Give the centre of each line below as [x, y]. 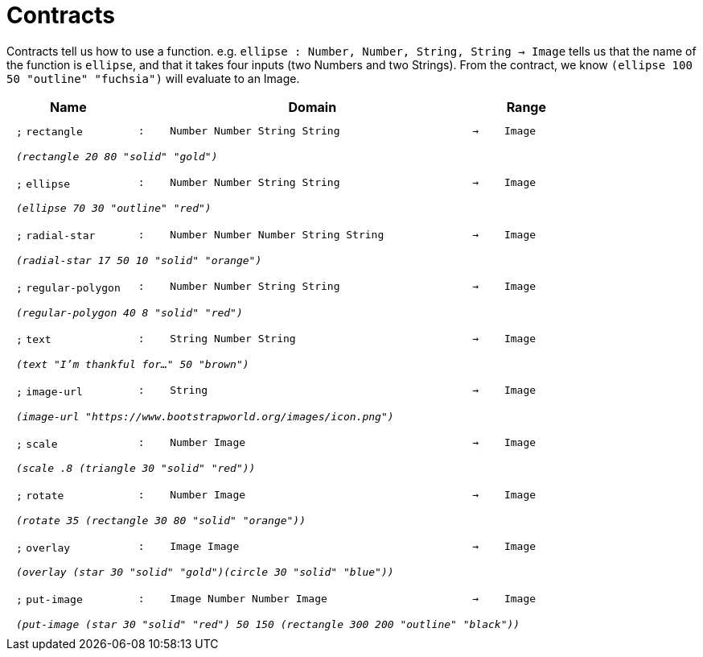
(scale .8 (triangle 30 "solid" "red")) [136, 469]
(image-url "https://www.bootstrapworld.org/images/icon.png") [205, 416]
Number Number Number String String [277, 234]
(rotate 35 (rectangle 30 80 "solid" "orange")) [161, 520]
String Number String [233, 338]
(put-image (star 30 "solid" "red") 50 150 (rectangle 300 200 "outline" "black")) [268, 624]
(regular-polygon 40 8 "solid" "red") [129, 312]
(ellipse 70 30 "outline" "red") [114, 209]
